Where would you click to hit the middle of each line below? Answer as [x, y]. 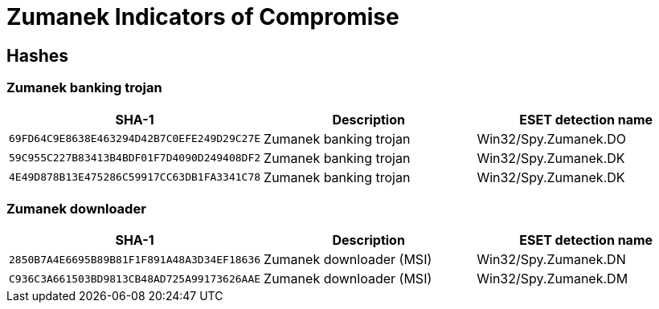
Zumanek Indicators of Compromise [203, 17]
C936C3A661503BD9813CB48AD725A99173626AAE [135, 279]
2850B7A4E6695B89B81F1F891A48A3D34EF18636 [135, 259]
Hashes [37, 55]
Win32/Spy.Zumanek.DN [551, 260]
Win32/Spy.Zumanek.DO [552, 138]
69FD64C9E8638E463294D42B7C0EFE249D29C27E [135, 139]
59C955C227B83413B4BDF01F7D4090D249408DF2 [135, 158]
